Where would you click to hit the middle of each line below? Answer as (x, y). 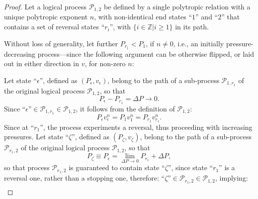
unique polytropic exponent (46, 17)
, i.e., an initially (199, 43)
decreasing (20, 53)
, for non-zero (105, 63)
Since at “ (19, 127)
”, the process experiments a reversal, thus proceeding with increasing (146, 127)
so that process (27, 167)
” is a (227, 167)
